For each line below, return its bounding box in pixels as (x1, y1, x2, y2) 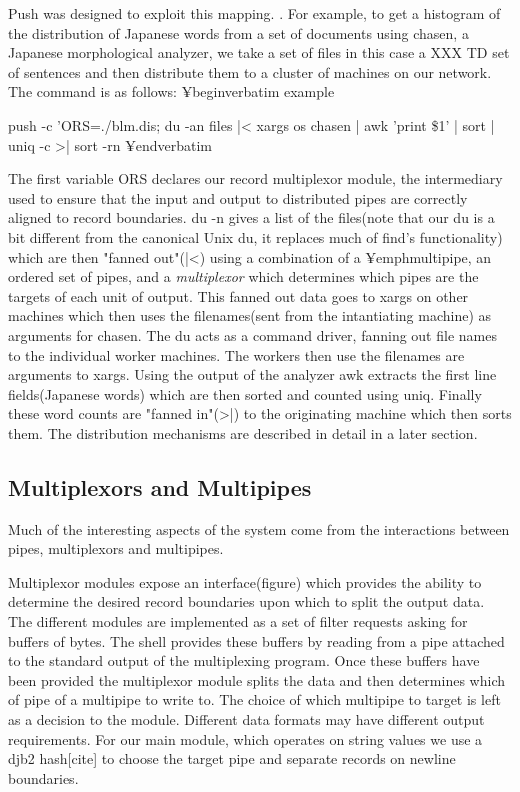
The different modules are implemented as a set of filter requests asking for (8, 611, 468, 632)
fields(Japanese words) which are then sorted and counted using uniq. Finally (8, 383, 482, 404)
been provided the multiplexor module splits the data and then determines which (8, 669, 505, 690)
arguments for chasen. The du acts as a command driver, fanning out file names (8, 324, 497, 345)
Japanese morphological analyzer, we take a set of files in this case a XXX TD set (8, 42, 510, 63)
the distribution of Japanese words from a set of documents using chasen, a (8, 22, 469, 43)
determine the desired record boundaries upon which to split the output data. (8, 591, 485, 612)
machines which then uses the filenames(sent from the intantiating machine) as (8, 305, 492, 326)
